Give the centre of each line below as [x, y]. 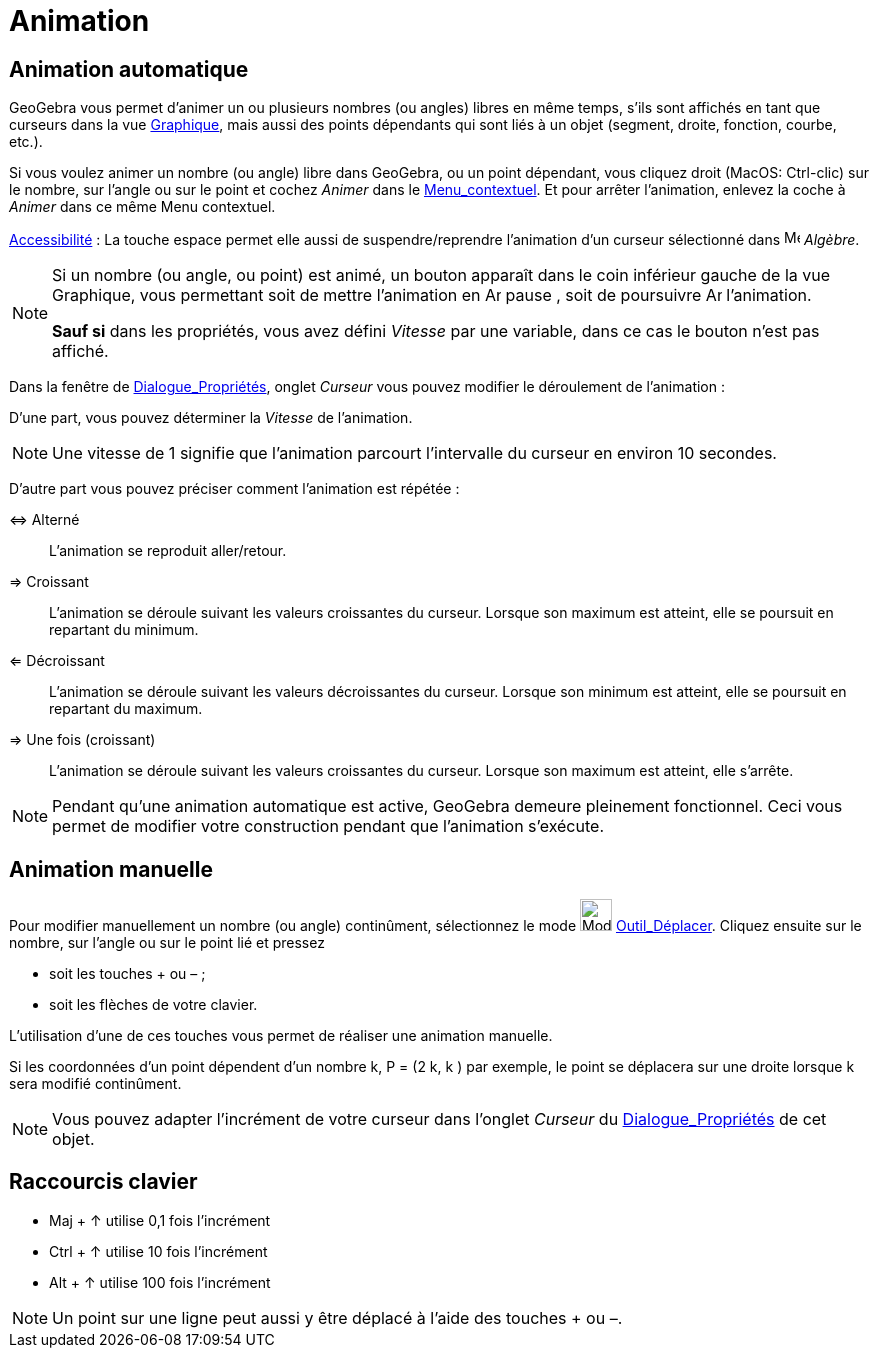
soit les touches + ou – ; [127, 974]
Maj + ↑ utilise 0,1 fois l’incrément [160, 1220]
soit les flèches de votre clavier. [153, 1005]
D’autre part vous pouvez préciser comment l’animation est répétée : [234, 489]
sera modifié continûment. [95, 1084]
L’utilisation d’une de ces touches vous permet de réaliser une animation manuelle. [281, 1036]
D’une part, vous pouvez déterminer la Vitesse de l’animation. [211, 418]
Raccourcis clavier [103, 1182]
